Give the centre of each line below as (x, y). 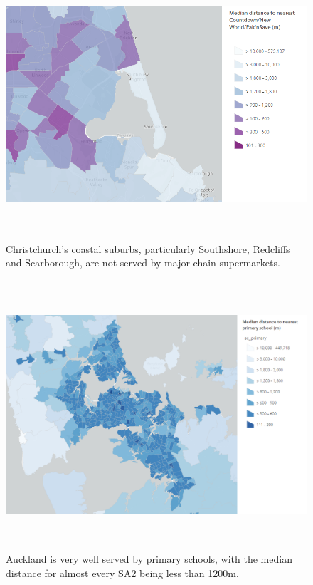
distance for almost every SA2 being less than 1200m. (122, 573)
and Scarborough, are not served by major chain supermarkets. (143, 263)
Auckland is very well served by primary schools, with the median (149, 559)
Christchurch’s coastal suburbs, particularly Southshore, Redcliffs (148, 248)
